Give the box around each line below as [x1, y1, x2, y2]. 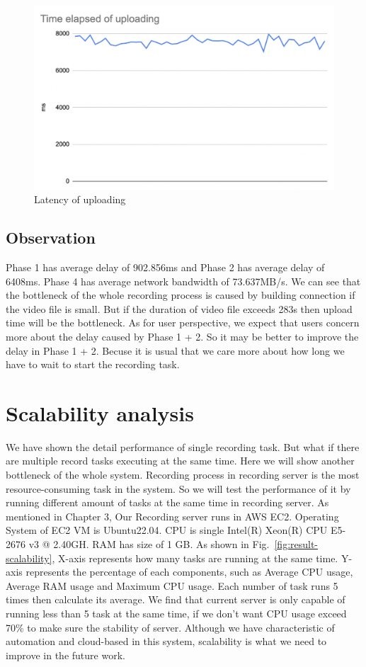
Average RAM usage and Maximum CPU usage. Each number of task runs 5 [6, 578, 338, 593]
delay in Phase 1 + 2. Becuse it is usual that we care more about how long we [6, 343, 345, 358]
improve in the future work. [6, 647, 125, 662]
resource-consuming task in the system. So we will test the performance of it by [6, 481, 351, 496]
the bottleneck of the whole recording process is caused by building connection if [6, 287, 355, 302]
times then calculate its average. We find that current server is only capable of [6, 592, 345, 607]
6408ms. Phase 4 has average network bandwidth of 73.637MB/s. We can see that [6, 273, 361, 288]
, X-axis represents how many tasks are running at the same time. [52, 550, 338, 565]
